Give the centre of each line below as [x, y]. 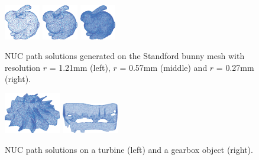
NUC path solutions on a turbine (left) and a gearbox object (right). [129, 150]
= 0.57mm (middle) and [164, 67]
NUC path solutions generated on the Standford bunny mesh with [125, 56]
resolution [23, 67]
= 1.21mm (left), [80, 67]
